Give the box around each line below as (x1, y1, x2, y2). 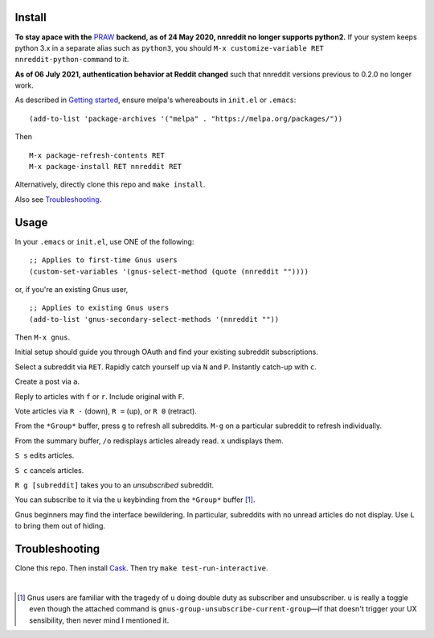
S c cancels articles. (14, 465, 84, 475)
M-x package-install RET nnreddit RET (29, 162, 182, 171)
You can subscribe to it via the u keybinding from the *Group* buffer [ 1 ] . (14, 495, 256, 504)
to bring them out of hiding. (14, 521, 106, 531)
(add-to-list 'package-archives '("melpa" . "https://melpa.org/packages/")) (29, 113, 343, 123)
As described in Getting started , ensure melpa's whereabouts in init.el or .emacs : (14, 95, 297, 105)
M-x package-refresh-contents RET (29, 150, 165, 160)
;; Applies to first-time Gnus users (29, 256, 178, 265)
